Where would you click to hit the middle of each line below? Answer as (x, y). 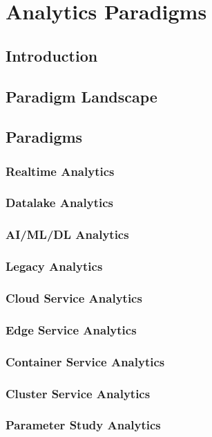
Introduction (52, 55)
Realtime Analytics (60, 171)
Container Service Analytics (85, 361)
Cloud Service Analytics (74, 298)
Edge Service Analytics (71, 329)
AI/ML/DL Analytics (67, 234)
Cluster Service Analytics (78, 393)
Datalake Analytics (59, 203)
